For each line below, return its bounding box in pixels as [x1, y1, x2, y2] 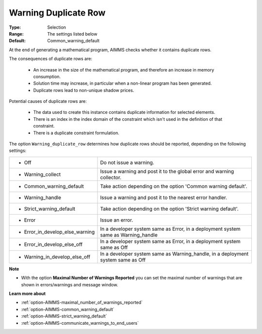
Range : [9, 31, 24, 37]
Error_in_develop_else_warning [24, 228, 95, 235]
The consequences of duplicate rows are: [9, 56, 92, 62]
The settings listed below [47, 31, 98, 37]
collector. [100, 174, 121, 181]
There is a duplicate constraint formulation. [33, 130, 119, 136]
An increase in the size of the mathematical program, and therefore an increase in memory [33, 67, 214, 73]
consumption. [33, 74, 61, 79]
